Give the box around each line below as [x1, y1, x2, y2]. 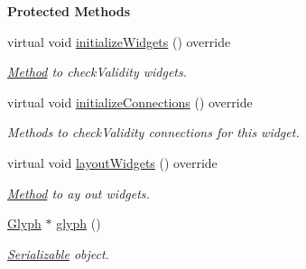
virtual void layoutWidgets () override [7, 153, 218, 172]
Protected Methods [7, 2, 131, 20]
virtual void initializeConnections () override [7, 92, 253, 111]
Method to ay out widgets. [7, 183, 150, 202]
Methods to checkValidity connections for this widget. [7, 123, 300, 142]
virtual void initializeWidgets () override [7, 32, 231, 51]
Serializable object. [7, 244, 109, 263]
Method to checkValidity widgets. [7, 62, 188, 81]
